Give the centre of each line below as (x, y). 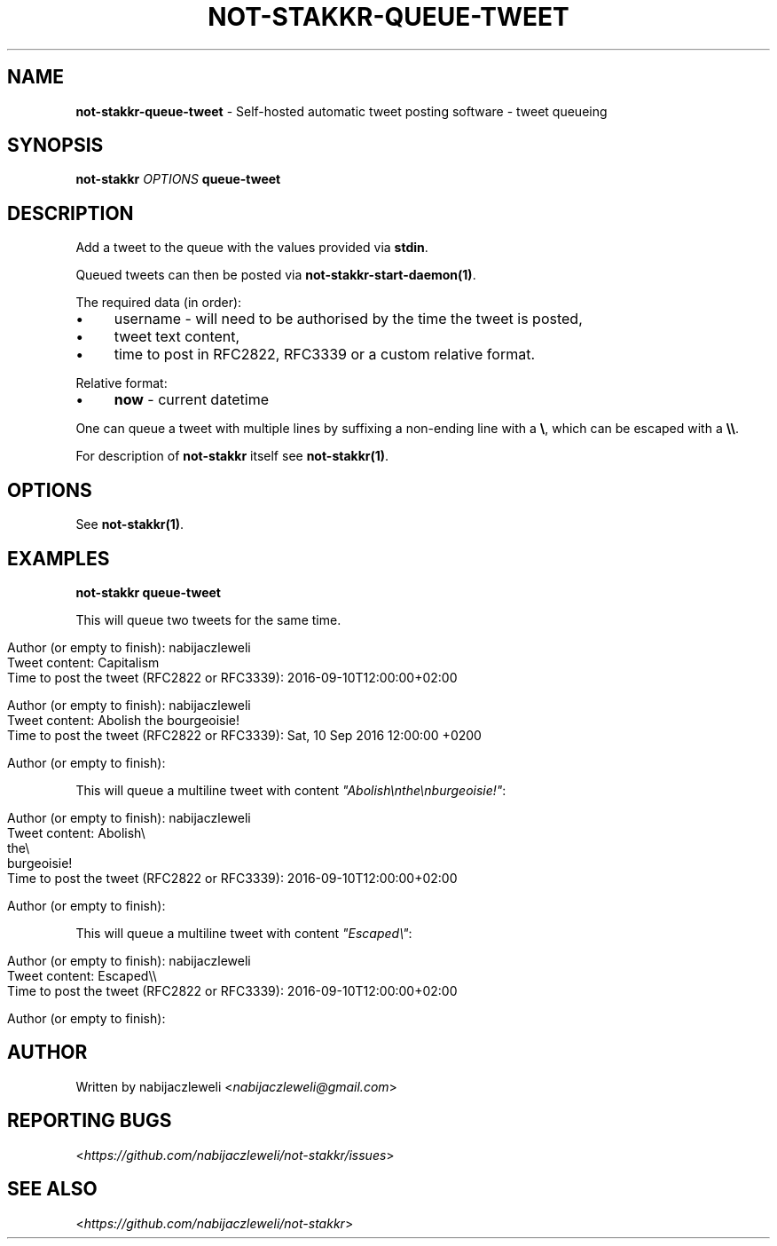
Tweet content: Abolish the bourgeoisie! (124, 720)
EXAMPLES (59, 558)
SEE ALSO (52, 1189)
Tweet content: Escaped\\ (82, 975)
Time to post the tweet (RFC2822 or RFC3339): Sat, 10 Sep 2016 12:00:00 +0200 (244, 735)
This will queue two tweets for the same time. (208, 619)
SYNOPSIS (55, 146)
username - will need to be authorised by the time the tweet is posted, (348, 319)
